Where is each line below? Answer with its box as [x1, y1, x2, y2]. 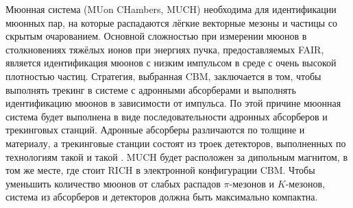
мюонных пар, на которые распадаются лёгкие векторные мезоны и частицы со [5, 15, 337, 29]
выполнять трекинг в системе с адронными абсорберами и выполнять [5, 82, 296, 96]
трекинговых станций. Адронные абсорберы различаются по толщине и [5, 122, 305, 137]
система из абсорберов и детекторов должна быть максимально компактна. [5, 190, 318, 204]
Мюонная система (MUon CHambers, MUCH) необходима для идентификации [5, 2, 337, 16]
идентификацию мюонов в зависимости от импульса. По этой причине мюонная [5, 96, 341, 110]
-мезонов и [229, 176, 275, 190]
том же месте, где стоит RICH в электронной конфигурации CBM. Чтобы [5, 163, 315, 177]
